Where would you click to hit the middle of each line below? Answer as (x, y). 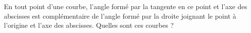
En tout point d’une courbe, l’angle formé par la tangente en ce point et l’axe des (125, 6)
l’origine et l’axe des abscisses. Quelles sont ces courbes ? (89, 25)
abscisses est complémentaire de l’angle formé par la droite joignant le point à (120, 16)
